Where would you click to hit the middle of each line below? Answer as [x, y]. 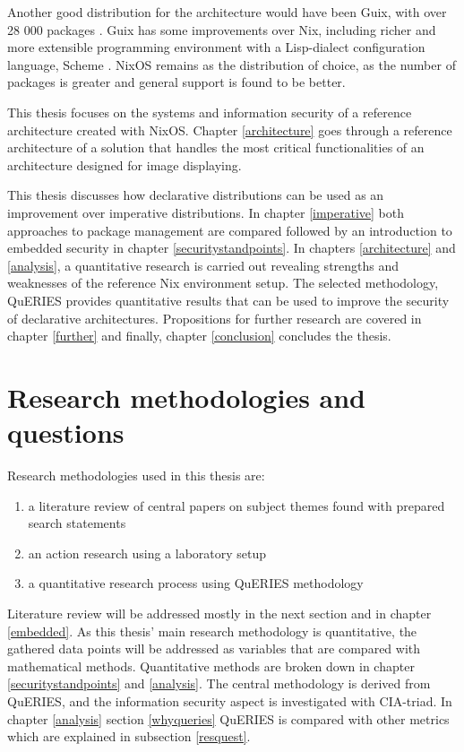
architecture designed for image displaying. [125, 164]
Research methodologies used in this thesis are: [136, 475]
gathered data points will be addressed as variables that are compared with [214, 648]
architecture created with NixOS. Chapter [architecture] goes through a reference [230, 130]
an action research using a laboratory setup [147, 553]
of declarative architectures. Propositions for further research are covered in [215, 318]
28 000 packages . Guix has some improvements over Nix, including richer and [222, 29]
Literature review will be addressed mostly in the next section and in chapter [219, 613]
